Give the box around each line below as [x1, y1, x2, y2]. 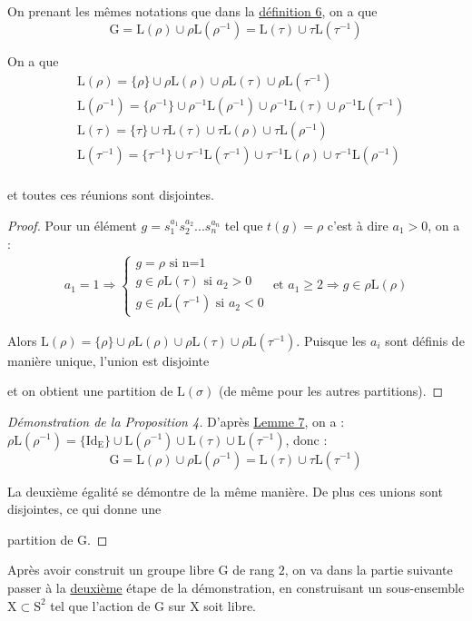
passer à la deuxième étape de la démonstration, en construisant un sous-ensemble [7, 577, 465, 596]
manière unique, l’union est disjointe [7, 350, 210, 370]
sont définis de [385, 330, 465, 350]
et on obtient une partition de [7, 381, 173, 400]
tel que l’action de [50, 596, 151, 615]
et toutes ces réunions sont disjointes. [7, 185, 214, 204]
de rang [232, 560, 275, 579]
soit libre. [203, 596, 256, 615]
